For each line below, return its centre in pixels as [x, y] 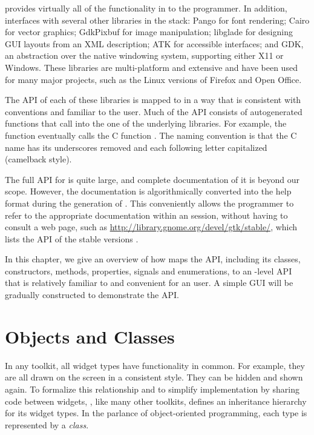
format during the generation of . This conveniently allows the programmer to [149, 203]
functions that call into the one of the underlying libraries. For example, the [146, 123]
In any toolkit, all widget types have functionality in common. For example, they [155, 365]
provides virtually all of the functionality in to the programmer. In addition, [146, 8]
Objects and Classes [90, 336]
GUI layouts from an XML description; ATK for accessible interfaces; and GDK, [154, 43]
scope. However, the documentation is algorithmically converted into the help [148, 191]
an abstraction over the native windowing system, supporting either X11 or [144, 55]
